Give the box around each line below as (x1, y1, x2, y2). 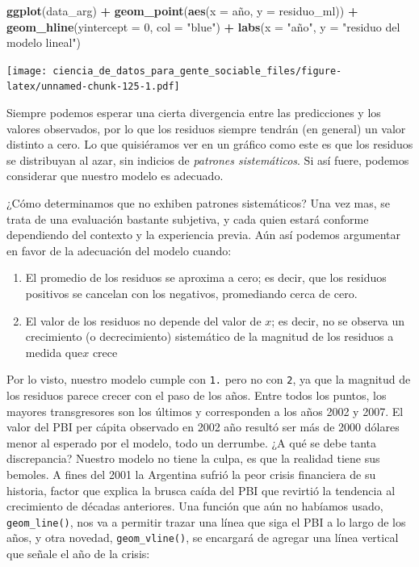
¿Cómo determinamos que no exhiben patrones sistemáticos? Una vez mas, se (6, 195, 390, 212)
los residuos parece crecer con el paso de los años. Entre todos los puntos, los (6, 387, 387, 404)
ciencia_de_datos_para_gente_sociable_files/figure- (52, 65, 342, 77)
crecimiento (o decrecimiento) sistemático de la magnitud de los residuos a (25, 328, 394, 345)
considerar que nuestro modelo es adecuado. (6, 167, 224, 184)
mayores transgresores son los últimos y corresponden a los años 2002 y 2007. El (6, 402, 404, 419)
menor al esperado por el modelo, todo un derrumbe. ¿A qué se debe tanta (6, 434, 377, 451)
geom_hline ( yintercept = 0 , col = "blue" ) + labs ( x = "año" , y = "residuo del (6, 18, 400, 35)
